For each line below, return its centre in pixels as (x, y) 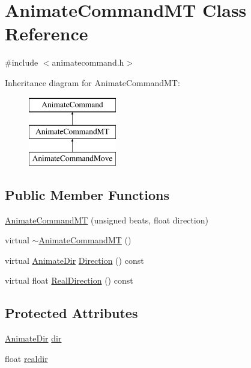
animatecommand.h (88, 62)
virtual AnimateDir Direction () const (74, 260)
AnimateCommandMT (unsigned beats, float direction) (107, 220)
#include (22, 62)
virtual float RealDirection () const (69, 280)
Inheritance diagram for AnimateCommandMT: (92, 82)
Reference (47, 33)
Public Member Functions (87, 194)
